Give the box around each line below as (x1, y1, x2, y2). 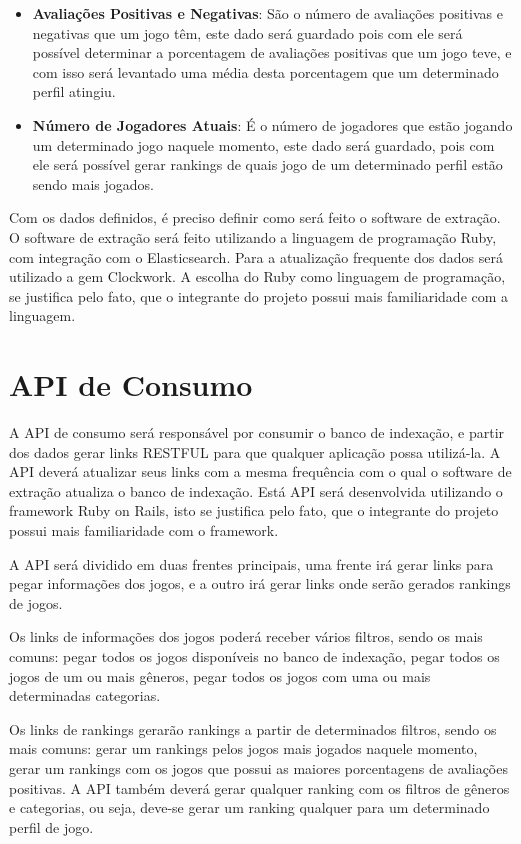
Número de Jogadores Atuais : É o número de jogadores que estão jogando (32, 114, 513, 135)
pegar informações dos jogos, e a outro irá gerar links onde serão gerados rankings (9, 573, 511, 594)
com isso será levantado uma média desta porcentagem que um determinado (32, 61, 499, 82)
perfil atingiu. (32, 81, 116, 102)
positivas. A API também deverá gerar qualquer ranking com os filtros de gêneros (9, 777, 510, 798)
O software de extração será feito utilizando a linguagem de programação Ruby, (9, 226, 497, 247)
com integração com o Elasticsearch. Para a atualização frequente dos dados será (9, 246, 504, 267)
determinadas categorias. (9, 685, 161, 706)
